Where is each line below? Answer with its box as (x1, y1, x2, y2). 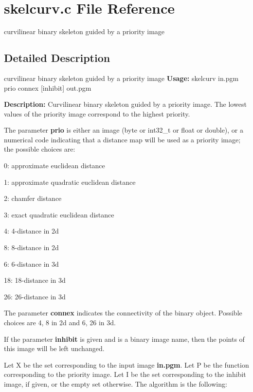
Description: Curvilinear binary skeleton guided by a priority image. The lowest (4, 99, 247, 109)
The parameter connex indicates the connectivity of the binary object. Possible (4, 308, 242, 318)
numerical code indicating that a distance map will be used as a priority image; (4, 134, 241, 144)
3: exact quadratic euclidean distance (4, 209, 114, 219)
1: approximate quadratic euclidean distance (4, 176, 136, 187)
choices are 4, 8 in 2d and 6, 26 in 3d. (4, 317, 116, 328)
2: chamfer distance (4, 193, 62, 203)
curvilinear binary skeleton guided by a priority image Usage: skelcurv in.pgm (4, 73, 239, 83)
